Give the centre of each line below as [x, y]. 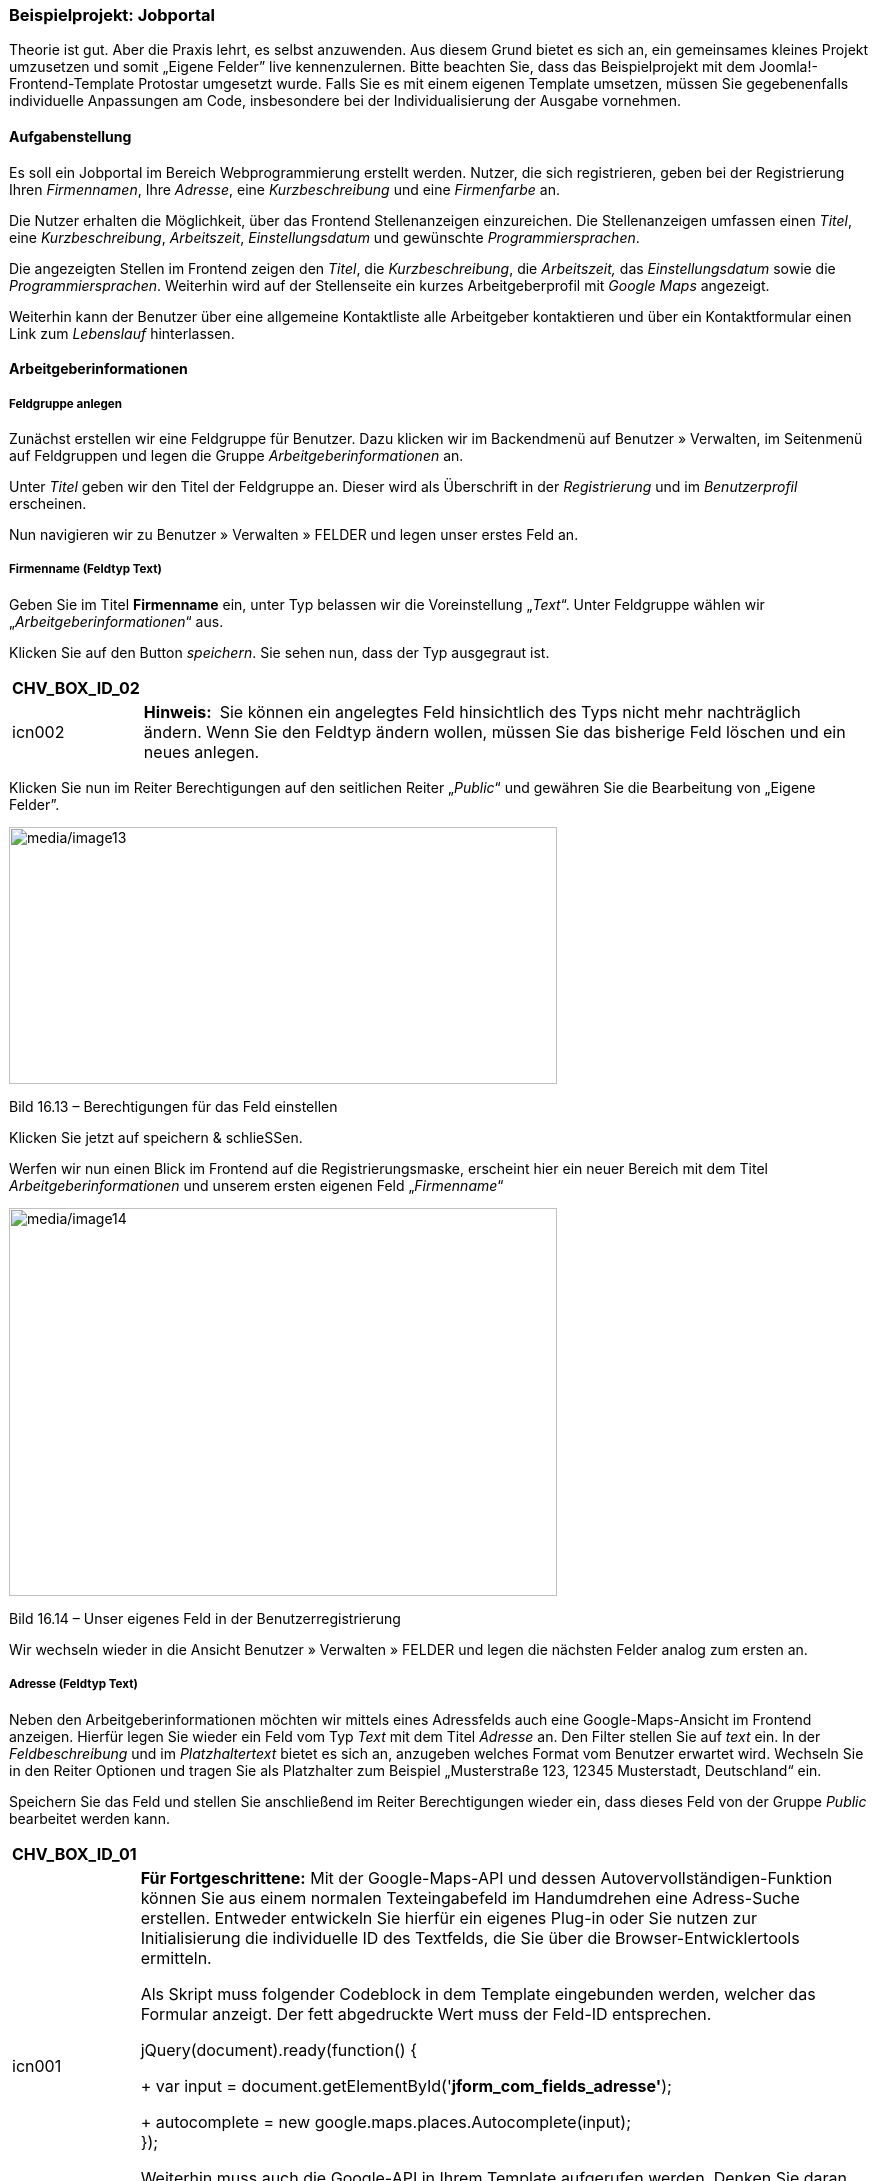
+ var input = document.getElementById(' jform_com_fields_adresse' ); [406, 2085]
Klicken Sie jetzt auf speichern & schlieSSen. [156, 1137]
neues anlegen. [201, 751]
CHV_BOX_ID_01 [74, 1853]
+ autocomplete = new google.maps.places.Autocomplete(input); [385, 2121]
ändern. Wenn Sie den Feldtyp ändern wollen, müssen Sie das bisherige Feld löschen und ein [494, 731]
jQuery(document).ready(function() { [278, 2049]
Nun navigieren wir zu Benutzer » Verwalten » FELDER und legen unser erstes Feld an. [294, 534]
